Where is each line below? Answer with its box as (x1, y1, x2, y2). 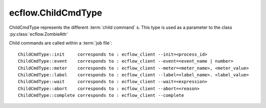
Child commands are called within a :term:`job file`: (9, 40, 113, 46)
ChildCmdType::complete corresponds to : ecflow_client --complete (18, 93, 184, 98)
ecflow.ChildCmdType (9, 7, 102, 18)
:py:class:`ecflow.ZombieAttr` (9, 31, 68, 37)
